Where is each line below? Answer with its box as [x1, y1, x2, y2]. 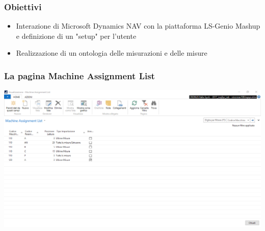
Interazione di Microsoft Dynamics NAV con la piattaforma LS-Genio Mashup [16, 20, 260, 31]
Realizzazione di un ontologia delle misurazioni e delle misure [16, 48, 207, 58]
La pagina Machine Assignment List [4, 69, 155, 82]
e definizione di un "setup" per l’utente [16, 30, 137, 41]
